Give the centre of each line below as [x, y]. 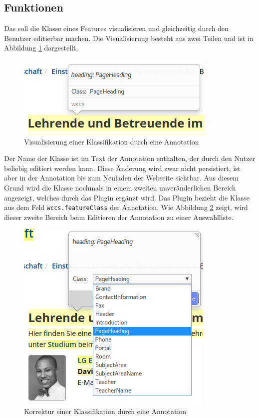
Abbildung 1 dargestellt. [41, 48]
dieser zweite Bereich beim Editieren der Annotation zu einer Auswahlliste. [119, 217]
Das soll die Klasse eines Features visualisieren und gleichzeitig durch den [116, 28]
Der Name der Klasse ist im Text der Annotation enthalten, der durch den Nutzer [130, 158]
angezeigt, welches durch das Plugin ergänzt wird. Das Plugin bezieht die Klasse [127, 197]
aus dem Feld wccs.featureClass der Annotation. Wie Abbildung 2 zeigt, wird [126, 207]
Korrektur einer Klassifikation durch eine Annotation [105, 411]
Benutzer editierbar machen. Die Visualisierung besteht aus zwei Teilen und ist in [129, 38]
